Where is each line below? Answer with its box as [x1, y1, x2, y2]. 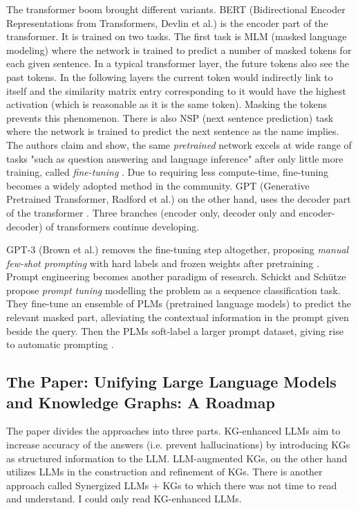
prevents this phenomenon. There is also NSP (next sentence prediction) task [6, 110, 334, 125]
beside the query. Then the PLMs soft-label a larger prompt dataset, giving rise [6, 323, 343, 338]
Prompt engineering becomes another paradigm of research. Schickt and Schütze [6, 269, 346, 284]
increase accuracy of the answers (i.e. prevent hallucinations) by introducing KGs [6, 437, 350, 452]
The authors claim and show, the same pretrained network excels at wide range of [6, 137, 352, 152]
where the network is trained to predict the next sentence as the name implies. [6, 124, 339, 138]
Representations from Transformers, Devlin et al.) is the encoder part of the [6, 15, 328, 30]
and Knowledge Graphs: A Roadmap [6, 391, 275, 412]
